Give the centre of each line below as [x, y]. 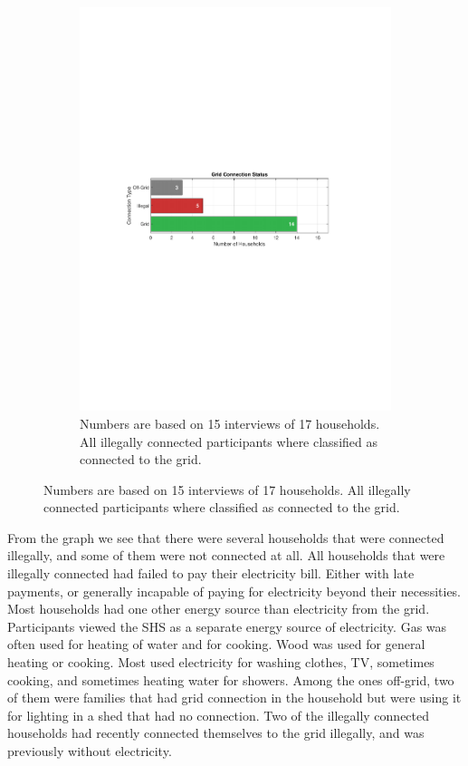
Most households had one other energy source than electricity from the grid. [219, 609]
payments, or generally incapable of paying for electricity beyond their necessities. [234, 591]
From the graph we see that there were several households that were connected [226, 537]
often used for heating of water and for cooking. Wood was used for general [216, 644]
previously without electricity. [90, 751]
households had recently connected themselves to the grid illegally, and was [216, 733]
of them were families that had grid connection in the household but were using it [234, 698]
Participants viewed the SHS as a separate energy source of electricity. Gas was [227, 626]
